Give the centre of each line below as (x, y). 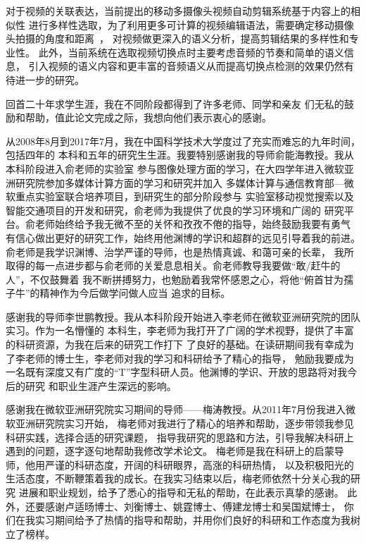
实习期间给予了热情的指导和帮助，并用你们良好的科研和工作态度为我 (193, 520)
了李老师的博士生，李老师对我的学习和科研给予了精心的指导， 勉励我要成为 (180, 358)
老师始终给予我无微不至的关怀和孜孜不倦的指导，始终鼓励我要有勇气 (193, 224)
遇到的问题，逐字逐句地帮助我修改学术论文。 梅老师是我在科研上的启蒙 (170, 451)
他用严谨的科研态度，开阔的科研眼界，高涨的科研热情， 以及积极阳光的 (189, 464)
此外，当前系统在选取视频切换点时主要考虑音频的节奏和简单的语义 (191, 52)
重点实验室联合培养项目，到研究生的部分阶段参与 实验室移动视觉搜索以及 (184, 196)
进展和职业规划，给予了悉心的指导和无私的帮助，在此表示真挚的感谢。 (181, 492)
